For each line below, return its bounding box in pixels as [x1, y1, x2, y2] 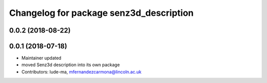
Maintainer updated [21, 55, 62, 61]
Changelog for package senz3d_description [9, 7, 194, 18]
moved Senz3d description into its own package [21, 62, 120, 68]
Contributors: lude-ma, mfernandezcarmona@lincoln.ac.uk [21, 69, 142, 75]
